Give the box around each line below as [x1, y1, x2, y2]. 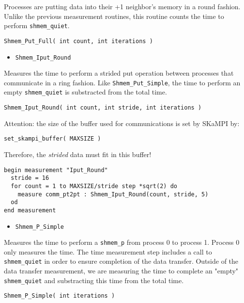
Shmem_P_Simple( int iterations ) [4, 292, 115, 300]
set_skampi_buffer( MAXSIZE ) [4, 135, 101, 143]
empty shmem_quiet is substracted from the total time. [4, 87, 167, 97]
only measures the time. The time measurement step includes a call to [4, 246, 212, 256]
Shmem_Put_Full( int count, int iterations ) [4, 37, 153, 45]
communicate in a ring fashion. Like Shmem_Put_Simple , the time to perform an [4, 77, 241, 87]
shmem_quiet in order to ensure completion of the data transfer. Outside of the [4, 256, 239, 266]
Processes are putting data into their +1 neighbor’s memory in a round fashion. [4, 1, 241, 11]
